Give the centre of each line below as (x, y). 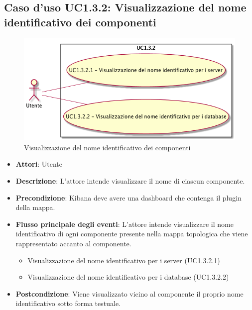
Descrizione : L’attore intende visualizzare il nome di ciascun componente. (130, 180)
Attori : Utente (39, 164)
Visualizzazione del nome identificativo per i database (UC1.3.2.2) (128, 277)
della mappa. (35, 207)
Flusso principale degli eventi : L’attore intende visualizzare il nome (125, 224)
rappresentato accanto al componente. (73, 243)
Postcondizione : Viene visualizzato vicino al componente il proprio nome (129, 293)
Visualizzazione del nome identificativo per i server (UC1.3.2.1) (124, 260)
